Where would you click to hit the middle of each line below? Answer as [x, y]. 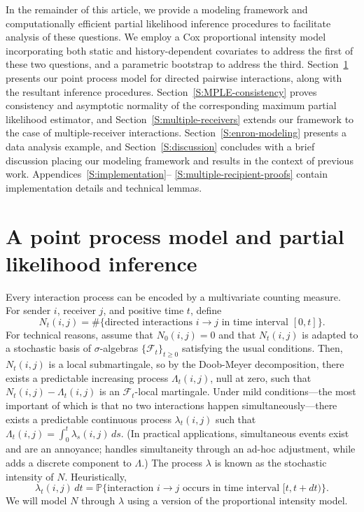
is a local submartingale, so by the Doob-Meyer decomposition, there [196, 364]
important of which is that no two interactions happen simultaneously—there [171, 405]
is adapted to [330, 334]
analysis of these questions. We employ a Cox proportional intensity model [166, 37]
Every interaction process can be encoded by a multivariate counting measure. [173, 296]
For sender [28, 310]
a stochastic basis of [49, 348]
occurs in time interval [231, 489]
